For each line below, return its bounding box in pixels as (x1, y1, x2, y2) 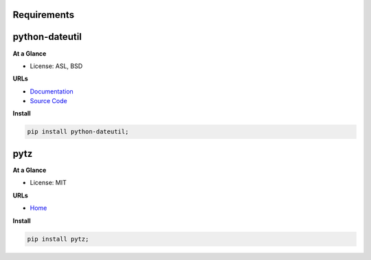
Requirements (12, 9, 75, 21)
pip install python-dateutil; (27, 128, 129, 136)
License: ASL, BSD (30, 62, 83, 70)
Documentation (30, 87, 74, 96)
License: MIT (30, 179, 67, 187)
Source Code (30, 97, 68, 105)
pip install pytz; (27, 235, 89, 243)
